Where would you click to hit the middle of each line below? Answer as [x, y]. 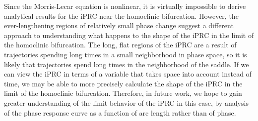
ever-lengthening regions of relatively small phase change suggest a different [119, 25]
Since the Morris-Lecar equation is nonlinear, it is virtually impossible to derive [125, 6]
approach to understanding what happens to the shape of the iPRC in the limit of [129, 35]
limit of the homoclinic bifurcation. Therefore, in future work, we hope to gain [123, 93]
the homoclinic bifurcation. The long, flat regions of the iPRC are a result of [120, 45]
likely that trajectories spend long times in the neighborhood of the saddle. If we [127, 64]
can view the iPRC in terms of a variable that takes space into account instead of [128, 74]
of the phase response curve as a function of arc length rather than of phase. [120, 112]
